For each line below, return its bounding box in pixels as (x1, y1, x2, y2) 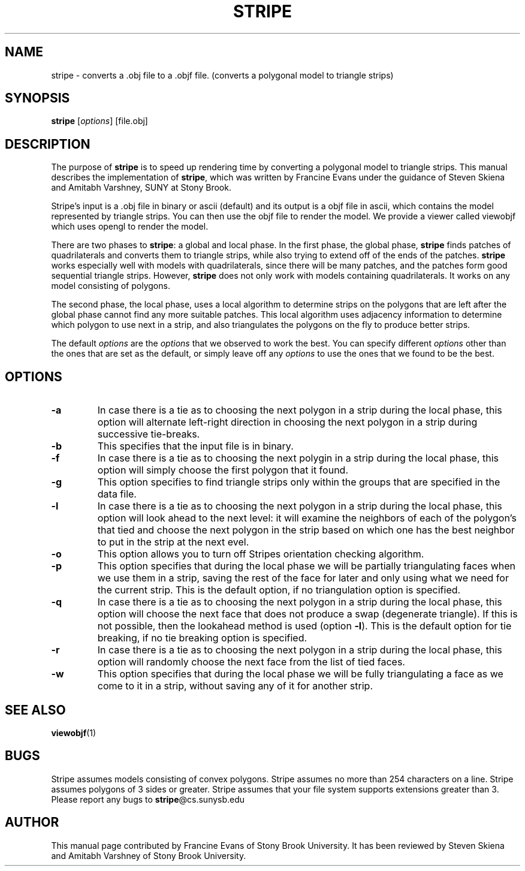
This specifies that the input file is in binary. (97, 440, 294, 453)
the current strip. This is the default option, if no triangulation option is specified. (97, 584, 461, 596)
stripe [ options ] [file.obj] (51, 116, 148, 126)
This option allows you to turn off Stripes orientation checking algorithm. (97, 548, 424, 560)
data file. (97, 488, 137, 501)
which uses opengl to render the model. (51, 221, 209, 232)
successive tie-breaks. (97, 428, 200, 441)
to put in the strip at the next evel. (97, 536, 249, 548)
